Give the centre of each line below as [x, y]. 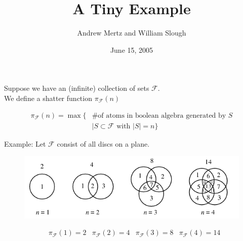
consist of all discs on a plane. [103, 143]
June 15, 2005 [132, 49]
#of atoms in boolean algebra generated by [159, 115]
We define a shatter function [48, 98]
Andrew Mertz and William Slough [132, 33]
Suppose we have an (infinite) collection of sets [77, 88]
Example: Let [25, 143]
